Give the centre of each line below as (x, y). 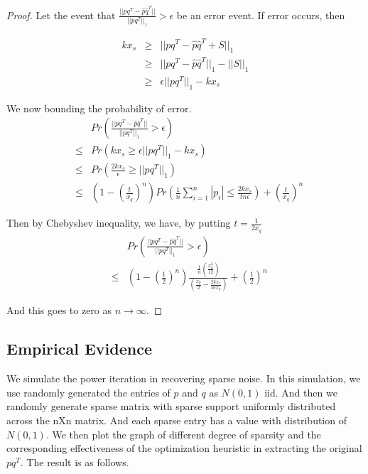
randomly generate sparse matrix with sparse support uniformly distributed (171, 406)
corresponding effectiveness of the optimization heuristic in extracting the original (184, 448)
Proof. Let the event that (61, 15)
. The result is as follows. (75, 462)
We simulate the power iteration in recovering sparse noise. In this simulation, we (184, 378)
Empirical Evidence (80, 349)
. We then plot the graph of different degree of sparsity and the (183, 434)
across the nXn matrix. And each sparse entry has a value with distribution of (177, 420)
